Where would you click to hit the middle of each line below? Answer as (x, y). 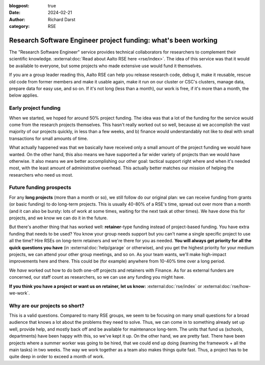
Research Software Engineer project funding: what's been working (113, 40)
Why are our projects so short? (47, 306)
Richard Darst (62, 19)
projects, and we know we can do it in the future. (58, 218)
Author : (17, 19)
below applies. (24, 95)
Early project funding (35, 108)
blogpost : (19, 6)
